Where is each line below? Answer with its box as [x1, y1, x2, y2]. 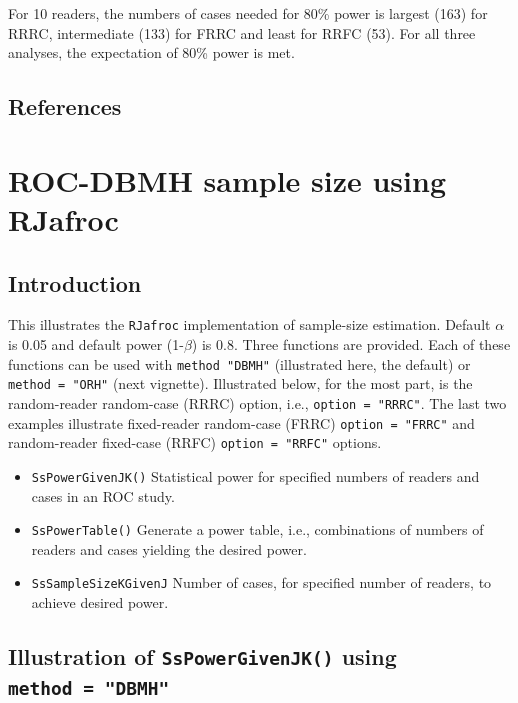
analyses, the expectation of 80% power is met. [8, 42, 295, 63]
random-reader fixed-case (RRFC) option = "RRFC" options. [8, 432, 382, 453]
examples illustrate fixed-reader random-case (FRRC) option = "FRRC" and [8, 412, 475, 433]
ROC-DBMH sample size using [8, 159, 447, 200]
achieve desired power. [31, 592, 169, 613]
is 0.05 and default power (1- [8, 333, 184, 354]
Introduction [8, 267, 142, 298]
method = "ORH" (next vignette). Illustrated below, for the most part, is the [8, 373, 473, 394]
